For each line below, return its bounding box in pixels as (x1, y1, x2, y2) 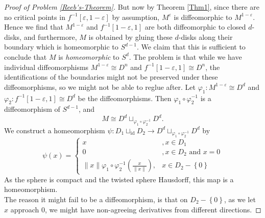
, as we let (224, 193, 256, 204)
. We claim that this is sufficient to (136, 41, 246, 52)
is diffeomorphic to (174, 11, 232, 22)
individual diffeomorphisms (4, 61, 89, 72)
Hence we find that (4, 21, 63, 32)
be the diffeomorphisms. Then (78, 92, 172, 103)
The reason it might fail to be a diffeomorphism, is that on (4, 193, 188, 204)
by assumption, (112, 11, 160, 22)
